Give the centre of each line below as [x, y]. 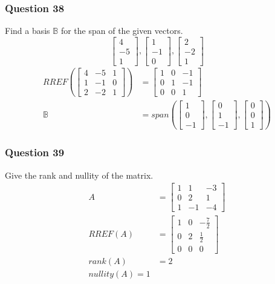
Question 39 [35, 152]
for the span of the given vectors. [122, 31]
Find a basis [27, 31]
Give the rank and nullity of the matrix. [79, 175]
